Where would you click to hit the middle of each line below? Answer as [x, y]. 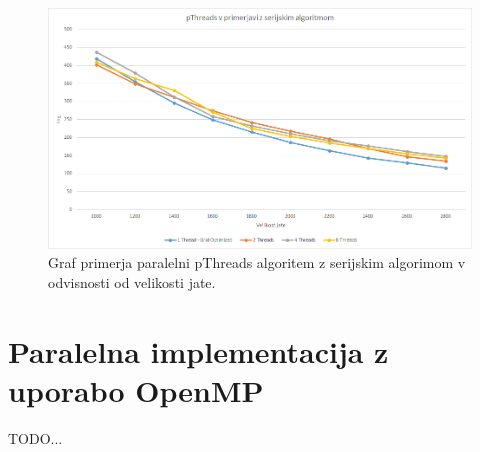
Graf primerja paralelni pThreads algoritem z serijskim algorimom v [257, 262]
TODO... [35, 437]
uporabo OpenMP [136, 390]
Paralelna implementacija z [198, 350]
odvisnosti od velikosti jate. [132, 282]
